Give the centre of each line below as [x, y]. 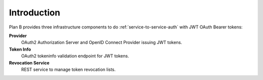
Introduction [35, 13]
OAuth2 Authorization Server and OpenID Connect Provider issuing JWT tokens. [102, 42]
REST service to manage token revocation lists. [68, 69]
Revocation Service [29, 63]
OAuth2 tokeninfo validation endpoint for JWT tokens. [75, 56]
